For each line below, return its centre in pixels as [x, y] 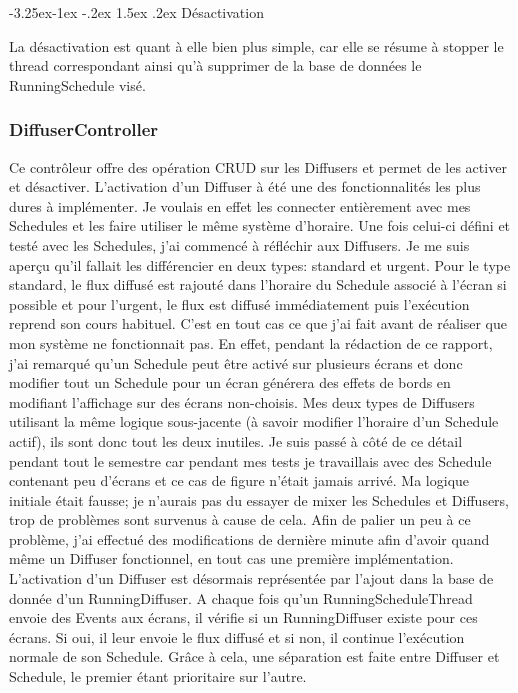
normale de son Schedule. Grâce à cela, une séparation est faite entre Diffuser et [254, 656]
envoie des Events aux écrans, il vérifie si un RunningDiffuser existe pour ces [243, 617]
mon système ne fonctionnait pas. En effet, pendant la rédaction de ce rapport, [251, 342]
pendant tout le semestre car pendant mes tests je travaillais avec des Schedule [250, 460]
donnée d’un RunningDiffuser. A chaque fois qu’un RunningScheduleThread [241, 597]
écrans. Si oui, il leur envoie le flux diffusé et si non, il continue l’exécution [237, 636]
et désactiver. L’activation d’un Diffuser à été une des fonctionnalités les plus [245, 186]
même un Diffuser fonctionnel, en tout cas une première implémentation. [231, 558]
